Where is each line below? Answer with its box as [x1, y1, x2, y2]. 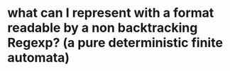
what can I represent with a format [7, 5, 214, 21]
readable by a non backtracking [7, 20, 198, 36]
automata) [7, 50, 70, 66]
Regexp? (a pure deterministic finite [7, 35, 224, 51]
